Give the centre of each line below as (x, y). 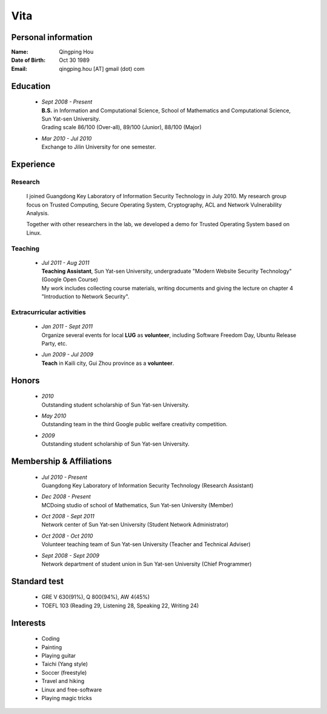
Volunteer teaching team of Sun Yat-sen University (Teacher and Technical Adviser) (146, 544)
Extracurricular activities (48, 312)
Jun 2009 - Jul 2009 (68, 355)
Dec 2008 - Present (66, 496)
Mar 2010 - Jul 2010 (67, 138)
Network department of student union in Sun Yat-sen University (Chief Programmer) (147, 564)
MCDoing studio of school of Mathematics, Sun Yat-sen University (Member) (137, 505)
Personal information (52, 37)
